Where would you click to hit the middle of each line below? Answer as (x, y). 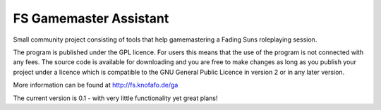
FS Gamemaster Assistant (91, 18)
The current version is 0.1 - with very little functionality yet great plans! (115, 98)
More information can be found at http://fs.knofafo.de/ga (96, 85)
